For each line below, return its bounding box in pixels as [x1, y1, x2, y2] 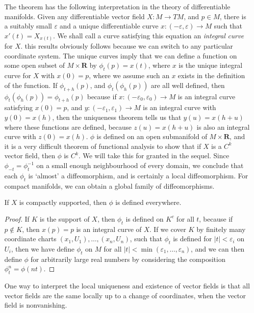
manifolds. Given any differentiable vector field [4, 11, 145, 21]
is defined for [173, 233, 212, 244]
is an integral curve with [143, 102, 216, 113]
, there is [220, 11, 247, 21]
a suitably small [4, 21, 52, 31]
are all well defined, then [151, 80, 225, 90]
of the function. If [4, 80, 58, 90]
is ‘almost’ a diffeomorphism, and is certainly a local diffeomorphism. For [28, 170, 248, 180]
